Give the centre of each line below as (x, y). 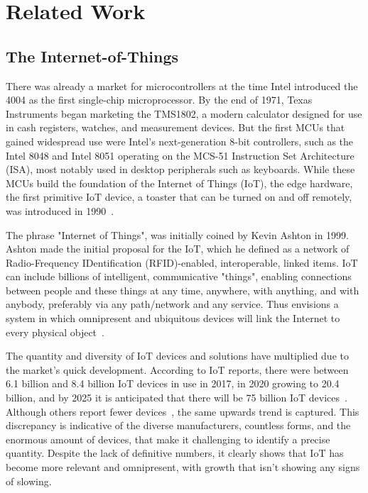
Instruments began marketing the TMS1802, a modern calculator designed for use (184, 113)
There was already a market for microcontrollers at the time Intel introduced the (182, 85)
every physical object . (55, 332)
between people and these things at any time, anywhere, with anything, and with (183, 290)
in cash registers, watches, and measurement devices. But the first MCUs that (175, 127)
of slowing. (29, 481)
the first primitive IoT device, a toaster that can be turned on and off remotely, (179, 197)
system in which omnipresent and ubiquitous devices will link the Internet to (173, 318)
